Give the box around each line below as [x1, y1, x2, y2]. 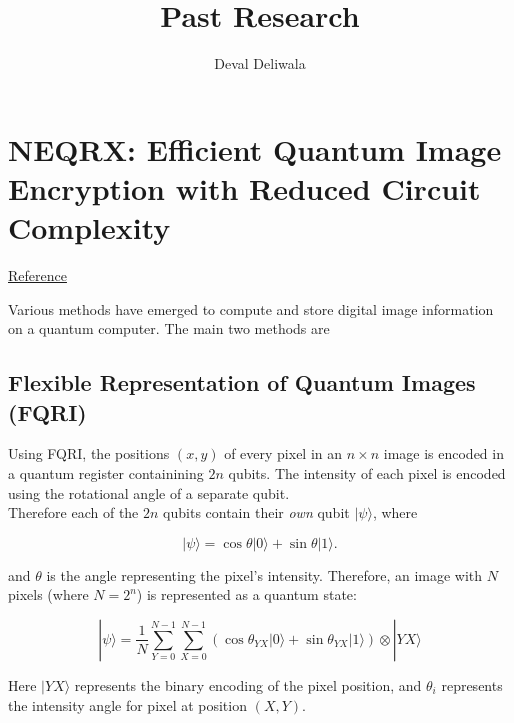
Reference [8, 265, 67, 286]
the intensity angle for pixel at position [8, 694, 247, 715]
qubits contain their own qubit [163, 502, 350, 523]
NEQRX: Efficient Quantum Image [8, 128, 502, 169]
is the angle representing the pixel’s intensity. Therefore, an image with [46, 564, 483, 585]
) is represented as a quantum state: [136, 584, 357, 605]
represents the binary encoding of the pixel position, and [74, 674, 422, 695]
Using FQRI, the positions [8, 443, 170, 464]
